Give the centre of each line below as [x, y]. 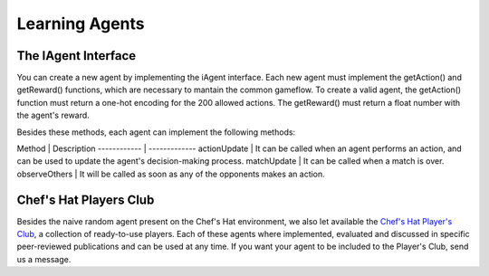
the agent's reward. [53, 115]
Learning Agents [81, 24]
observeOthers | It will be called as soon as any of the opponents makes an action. [171, 174]
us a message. [44, 259]
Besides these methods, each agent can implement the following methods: [156, 132]
